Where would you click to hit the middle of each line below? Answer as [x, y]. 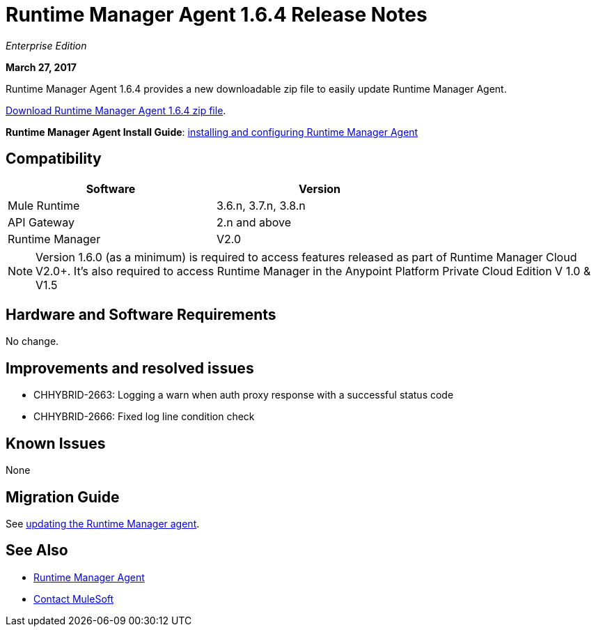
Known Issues [56, 443]
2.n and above [254, 222]
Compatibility [54, 159]
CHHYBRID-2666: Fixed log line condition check [144, 417]
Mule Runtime [44, 205]
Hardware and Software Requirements [141, 315]
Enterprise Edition [46, 45]
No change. [32, 341]
